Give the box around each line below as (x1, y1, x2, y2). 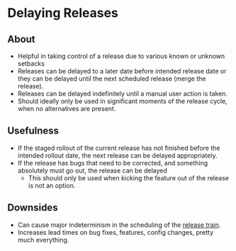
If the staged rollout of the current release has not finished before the (17, 144, 220, 152)
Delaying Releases (7, 5, 119, 21)
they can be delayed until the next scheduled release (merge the (17, 74, 206, 83)
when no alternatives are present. (17, 105, 116, 112)
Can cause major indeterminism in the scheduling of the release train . (17, 221, 221, 229)
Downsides (7, 202, 58, 214)
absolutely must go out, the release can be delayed (17, 166, 168, 175)
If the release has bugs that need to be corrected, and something (17, 158, 208, 167)
